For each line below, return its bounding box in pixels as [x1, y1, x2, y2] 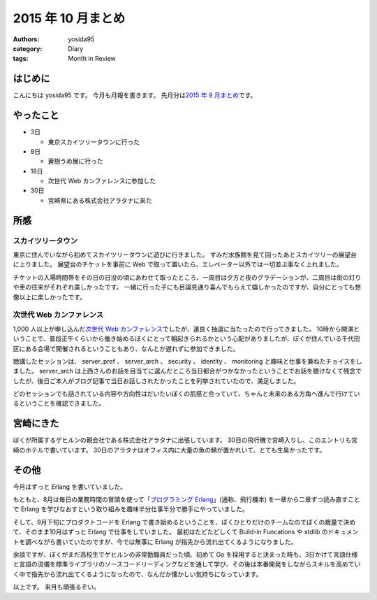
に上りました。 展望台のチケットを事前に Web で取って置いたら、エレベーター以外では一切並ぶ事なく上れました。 [13, 260, 343, 269]
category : [13, 44, 43, 52]
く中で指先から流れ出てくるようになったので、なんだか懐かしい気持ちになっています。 [13, 570, 263, 578]
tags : [13, 55, 29, 63]
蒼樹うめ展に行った [47, 157, 103, 166]
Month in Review [68, 55, 117, 63]
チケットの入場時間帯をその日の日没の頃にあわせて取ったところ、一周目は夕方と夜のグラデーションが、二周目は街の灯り [13, 273, 362, 281]
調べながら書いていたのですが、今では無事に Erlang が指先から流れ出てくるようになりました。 [24, 537, 297, 545]
